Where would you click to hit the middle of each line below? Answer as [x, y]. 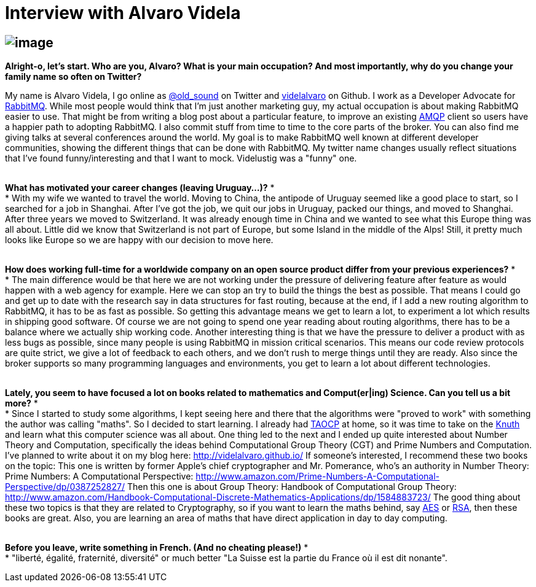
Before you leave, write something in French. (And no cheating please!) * [157, 548]
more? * [22, 403]
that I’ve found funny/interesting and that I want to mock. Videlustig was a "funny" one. [181, 158]
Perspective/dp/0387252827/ [65, 487]
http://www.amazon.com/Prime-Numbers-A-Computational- [318, 476]
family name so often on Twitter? [73, 77]
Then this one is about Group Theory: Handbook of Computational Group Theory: [292, 487]
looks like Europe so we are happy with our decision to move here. [139, 240]
